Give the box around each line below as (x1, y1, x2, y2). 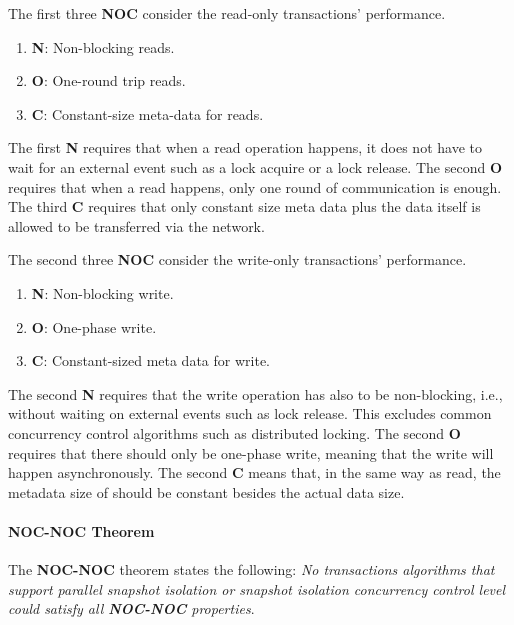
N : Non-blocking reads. (31, 36, 175, 57)
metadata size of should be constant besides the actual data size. (8, 481, 405, 502)
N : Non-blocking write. (31, 282, 174, 303)
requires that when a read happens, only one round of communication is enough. (8, 176, 502, 197)
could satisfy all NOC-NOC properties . (8, 598, 255, 619)
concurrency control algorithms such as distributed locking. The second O (8, 422, 461, 443)
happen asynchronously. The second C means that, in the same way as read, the (8, 462, 501, 483)
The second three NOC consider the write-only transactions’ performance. (8, 249, 467, 270)
